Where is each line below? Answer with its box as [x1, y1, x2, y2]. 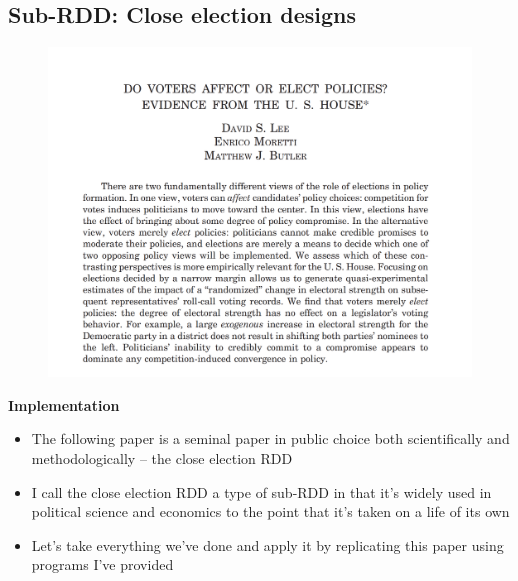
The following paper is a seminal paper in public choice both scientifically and [31, 428, 510, 449]
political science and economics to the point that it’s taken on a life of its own [31, 501, 510, 522]
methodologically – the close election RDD [31, 447, 293, 468]
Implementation [8, 394, 120, 415]
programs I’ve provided [31, 554, 174, 575]
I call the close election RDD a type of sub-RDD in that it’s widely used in [31, 481, 492, 502]
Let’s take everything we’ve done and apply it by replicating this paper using [31, 534, 504, 555]
